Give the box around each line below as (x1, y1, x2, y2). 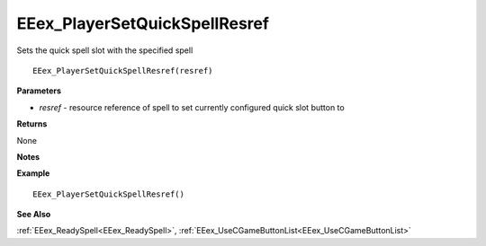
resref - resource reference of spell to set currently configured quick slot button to (39, 101, 346, 112)
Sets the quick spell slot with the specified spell (16, 45, 193, 56)
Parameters (16, 85, 62, 96)
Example (16, 168, 50, 179)
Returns (16, 119, 48, 129)
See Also (16, 209, 51, 220)
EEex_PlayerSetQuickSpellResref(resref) (32, 66, 213, 75)
